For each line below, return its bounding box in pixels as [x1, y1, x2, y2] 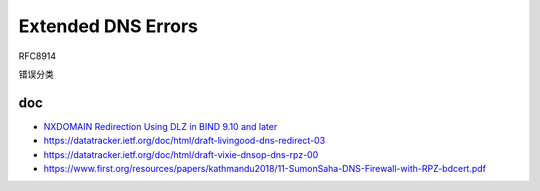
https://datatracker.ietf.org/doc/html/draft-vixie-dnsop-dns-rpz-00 [43, 148, 319, 160]
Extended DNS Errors [18, 15, 199, 37]
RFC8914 [18, 50, 57, 62]
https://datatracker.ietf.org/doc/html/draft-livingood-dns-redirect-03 [43, 135, 326, 147]
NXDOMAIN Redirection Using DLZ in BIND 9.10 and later [43, 120, 278, 132]
